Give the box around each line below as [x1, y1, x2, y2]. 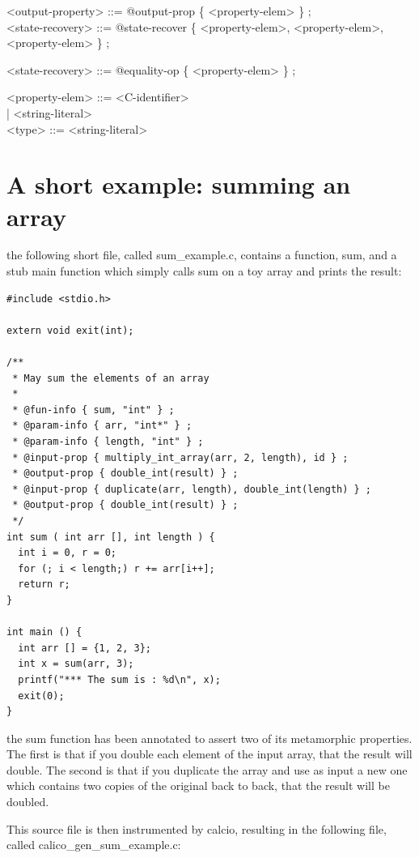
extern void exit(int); [6, 324, 134, 336]
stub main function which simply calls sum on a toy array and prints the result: [6, 263, 402, 280]
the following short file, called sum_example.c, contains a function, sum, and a [6, 246, 397, 263]
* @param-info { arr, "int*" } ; [12, 420, 193, 432]
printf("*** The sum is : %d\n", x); [18, 673, 221, 685]
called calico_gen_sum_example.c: [6, 836, 181, 853]
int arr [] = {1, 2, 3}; [18, 642, 151, 654]
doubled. [6, 793, 49, 810]
